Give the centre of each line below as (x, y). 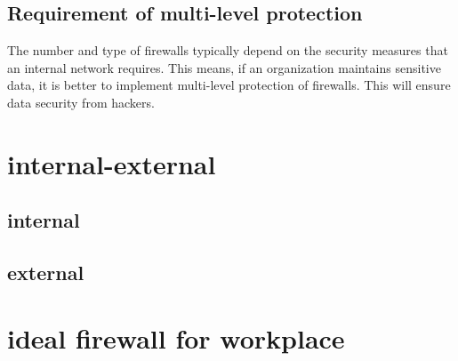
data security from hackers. (81, 102)
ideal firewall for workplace (176, 337)
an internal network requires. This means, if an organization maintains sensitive (224, 67)
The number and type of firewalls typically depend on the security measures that (228, 50)
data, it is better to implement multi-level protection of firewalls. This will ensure (229, 85)
